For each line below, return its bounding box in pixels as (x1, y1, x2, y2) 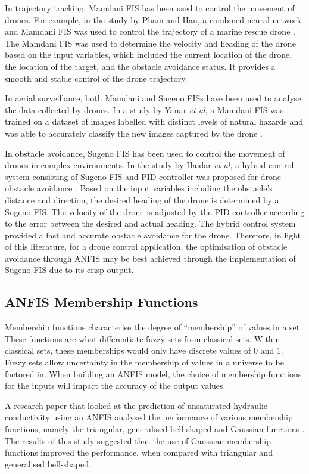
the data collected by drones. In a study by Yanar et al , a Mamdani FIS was (5, 103, 284, 116)
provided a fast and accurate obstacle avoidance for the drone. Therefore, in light (5, 228, 301, 241)
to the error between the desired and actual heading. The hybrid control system (5, 217, 296, 230)
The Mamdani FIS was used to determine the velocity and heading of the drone (5, 36, 296, 49)
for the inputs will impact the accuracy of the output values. (5, 379, 226, 392)
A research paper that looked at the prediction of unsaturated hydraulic (5, 399, 268, 411)
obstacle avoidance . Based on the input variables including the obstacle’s (5, 182, 273, 194)
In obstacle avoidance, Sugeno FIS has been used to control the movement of (5, 147, 285, 159)
